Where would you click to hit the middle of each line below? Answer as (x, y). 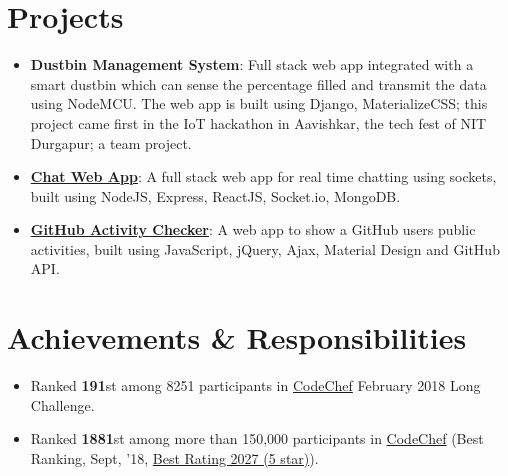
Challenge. (62, 404)
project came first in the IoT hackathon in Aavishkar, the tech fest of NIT (258, 122)
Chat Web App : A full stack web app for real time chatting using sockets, (263, 176)
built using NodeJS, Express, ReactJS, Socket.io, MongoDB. (215, 195)
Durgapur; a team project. (111, 142)
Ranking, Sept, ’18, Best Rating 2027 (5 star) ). (174, 457)
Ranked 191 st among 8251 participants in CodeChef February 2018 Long (255, 385)
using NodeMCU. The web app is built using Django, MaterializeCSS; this (259, 103)
